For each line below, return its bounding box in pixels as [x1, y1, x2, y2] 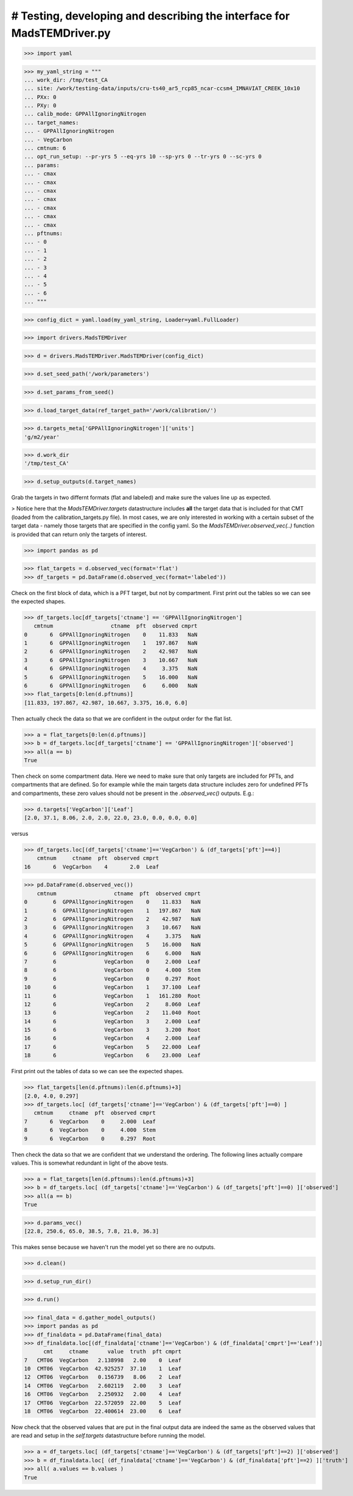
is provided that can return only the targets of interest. [11, 531, 147, 538]
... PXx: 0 [24, 93, 57, 101]
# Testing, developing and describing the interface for [11, 9, 290, 23]
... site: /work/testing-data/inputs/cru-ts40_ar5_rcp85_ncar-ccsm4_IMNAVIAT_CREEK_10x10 [24, 85, 301, 92]
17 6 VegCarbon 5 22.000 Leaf [24, 1043, 201, 1050]
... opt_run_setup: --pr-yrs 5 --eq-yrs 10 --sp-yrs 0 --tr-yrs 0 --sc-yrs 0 [24, 153, 262, 160]
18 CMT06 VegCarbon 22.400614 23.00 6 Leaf [24, 1408, 182, 1415]
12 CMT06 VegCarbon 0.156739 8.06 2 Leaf [24, 1374, 182, 1381]
